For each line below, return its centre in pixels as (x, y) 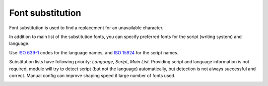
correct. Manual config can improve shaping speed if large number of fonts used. (92, 75)
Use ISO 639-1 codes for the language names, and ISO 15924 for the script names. (94, 52)
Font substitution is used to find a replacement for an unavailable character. (86, 28)
